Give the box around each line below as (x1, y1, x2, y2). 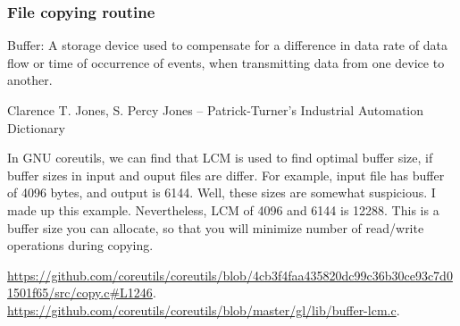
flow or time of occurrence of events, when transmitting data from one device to (7, 53, 445, 71)
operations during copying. (7, 236, 154, 255)
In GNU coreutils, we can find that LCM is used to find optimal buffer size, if (7, 148, 433, 167)
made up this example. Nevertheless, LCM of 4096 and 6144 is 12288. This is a (7, 200, 439, 219)
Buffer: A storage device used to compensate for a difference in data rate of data (7, 36, 447, 54)
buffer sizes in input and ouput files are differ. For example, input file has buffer (7, 165, 445, 184)
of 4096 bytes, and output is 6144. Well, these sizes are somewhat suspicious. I (7, 183, 436, 202)
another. (7, 71, 53, 89)
